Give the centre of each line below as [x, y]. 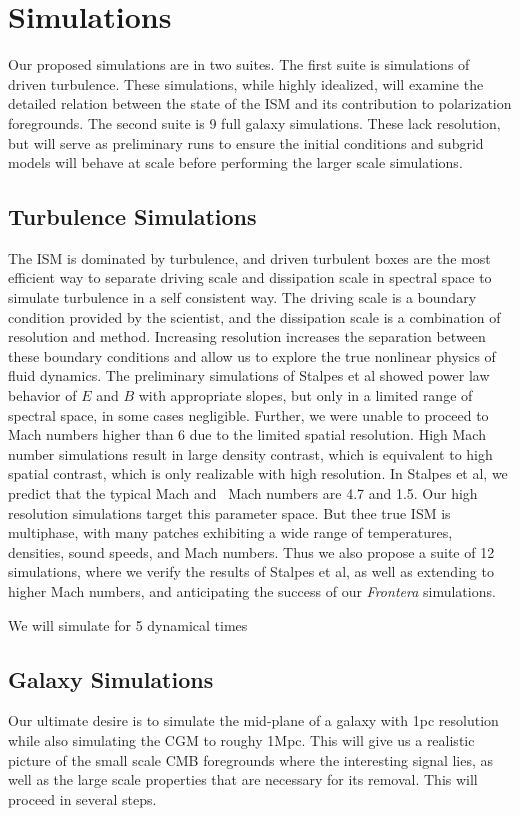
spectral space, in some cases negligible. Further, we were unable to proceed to [248, 414]
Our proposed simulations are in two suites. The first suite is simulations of [239, 64]
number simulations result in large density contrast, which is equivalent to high [250, 453]
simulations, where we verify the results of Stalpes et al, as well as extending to [251, 571]
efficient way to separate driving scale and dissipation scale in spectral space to [250, 277]
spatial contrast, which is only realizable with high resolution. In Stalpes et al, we [258, 473]
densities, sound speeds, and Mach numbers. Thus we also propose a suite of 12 [251, 551]
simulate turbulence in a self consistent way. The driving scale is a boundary [242, 297]
